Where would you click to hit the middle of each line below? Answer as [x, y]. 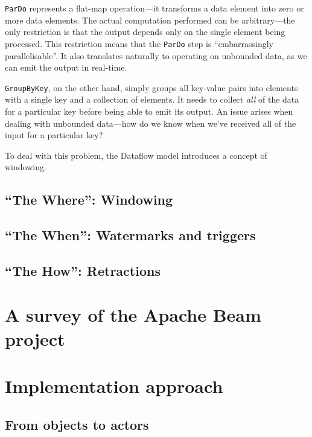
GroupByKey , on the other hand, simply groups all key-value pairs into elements [151, 87]
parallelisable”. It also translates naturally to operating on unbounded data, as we [156, 55]
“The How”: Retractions [83, 270]
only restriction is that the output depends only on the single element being [145, 32]
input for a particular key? [54, 135]
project [35, 338]
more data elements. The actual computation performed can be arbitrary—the [150, 20]
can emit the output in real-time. [66, 67]
